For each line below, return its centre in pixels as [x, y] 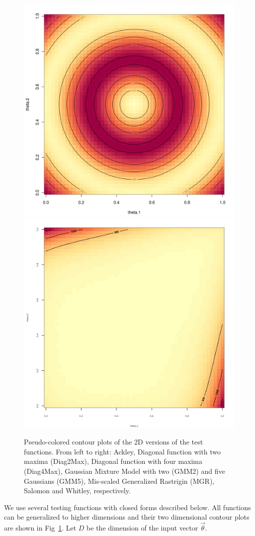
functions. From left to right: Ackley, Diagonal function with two [123, 451]
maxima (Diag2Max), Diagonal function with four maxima [113, 461]
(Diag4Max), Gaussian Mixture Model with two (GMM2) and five [125, 471]
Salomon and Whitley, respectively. [77, 491]
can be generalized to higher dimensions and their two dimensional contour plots [127, 517]
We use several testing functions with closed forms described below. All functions [127, 507]
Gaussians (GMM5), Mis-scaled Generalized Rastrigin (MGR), [119, 481]
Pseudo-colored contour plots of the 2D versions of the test [114, 442]
